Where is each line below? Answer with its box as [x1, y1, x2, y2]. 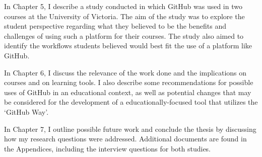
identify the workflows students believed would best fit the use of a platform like [4, 40, 252, 51]
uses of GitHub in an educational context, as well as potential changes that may [4, 87, 251, 97]
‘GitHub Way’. [4, 106, 49, 117]
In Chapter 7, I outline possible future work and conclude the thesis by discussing [4, 123, 256, 134]
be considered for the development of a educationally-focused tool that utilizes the [4, 97, 258, 107]
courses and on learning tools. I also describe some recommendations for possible [4, 77, 253, 88]
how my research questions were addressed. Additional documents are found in [4, 133, 247, 144]
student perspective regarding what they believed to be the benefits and [4, 21, 226, 31]
